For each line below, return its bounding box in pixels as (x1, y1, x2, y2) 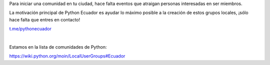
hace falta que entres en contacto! (9, 16, 80, 22)
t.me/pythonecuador (9, 26, 52, 32)
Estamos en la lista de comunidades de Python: (9, 44, 107, 50)
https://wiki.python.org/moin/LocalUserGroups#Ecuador (9, 53, 125, 59)
